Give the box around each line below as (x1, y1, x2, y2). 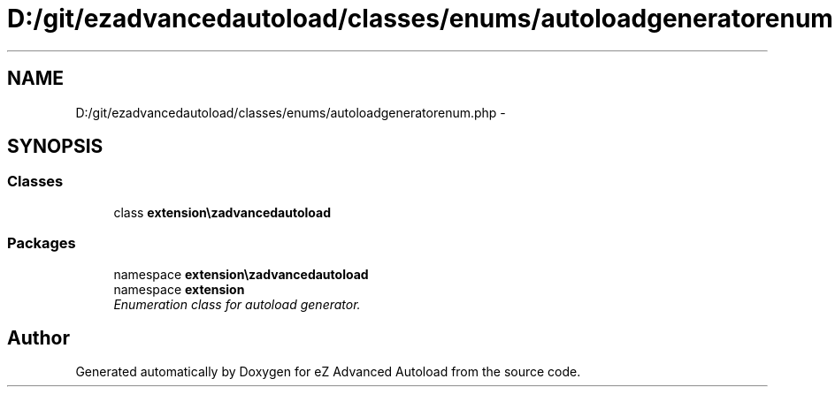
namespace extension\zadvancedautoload (113, 266, 369, 282)
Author (7, 326, 70, 349)
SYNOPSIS (7, 135, 103, 158)
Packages (7, 234, 76, 253)
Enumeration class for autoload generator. (113, 296, 361, 312)
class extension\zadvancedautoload (113, 204, 331, 220)
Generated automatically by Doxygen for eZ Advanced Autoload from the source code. (75, 364, 581, 380)
